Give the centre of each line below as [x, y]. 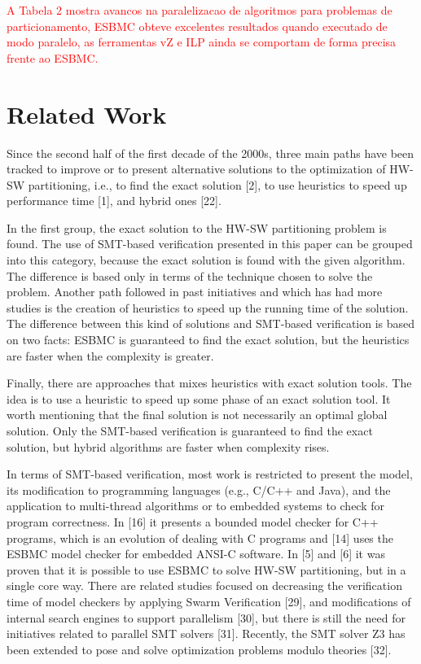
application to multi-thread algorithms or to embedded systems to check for [196, 506]
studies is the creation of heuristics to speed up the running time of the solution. [208, 307]
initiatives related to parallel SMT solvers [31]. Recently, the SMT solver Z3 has [206, 633]
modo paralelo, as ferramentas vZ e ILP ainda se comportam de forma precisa [202, 42]
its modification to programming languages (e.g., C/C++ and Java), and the [199, 489]
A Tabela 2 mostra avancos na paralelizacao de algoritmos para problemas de [200, 10]
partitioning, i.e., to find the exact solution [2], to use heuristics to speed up [217, 184]
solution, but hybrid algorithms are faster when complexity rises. [168, 446]
